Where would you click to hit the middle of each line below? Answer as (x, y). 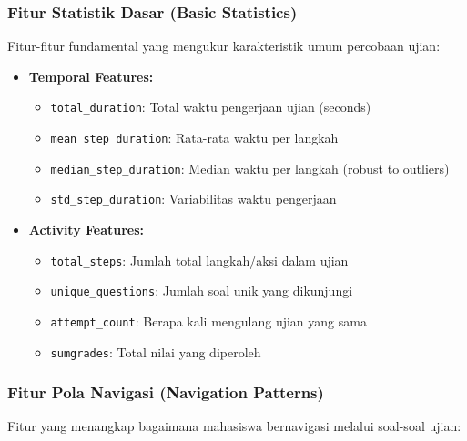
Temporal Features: (91, 76)
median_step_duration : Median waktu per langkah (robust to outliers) (250, 168)
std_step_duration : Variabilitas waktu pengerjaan (193, 199)
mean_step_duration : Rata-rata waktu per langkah (194, 138)
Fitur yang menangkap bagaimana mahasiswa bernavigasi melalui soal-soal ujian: (234, 426)
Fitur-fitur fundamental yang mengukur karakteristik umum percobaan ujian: (224, 46)
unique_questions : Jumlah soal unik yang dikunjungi (202, 291)
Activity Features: (86, 230)
